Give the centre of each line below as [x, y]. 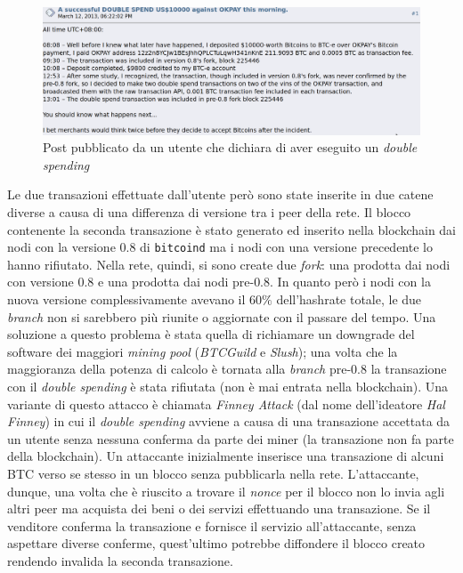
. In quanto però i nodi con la [350, 282]
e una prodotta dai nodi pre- [176, 282]
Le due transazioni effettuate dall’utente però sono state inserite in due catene [220, 194]
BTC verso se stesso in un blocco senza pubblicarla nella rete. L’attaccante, [213, 474]
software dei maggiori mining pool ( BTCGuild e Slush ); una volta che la [203, 351]
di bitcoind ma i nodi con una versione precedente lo [286, 247]
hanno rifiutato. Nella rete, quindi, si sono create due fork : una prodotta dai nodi [229, 264]
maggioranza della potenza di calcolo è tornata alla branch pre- [179, 369]
